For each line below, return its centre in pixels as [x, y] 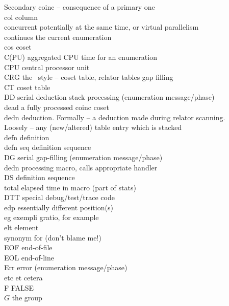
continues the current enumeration [58, 37]
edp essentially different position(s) [59, 207]
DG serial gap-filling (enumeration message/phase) [83, 157]
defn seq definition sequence [48, 147]
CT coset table [27, 87]
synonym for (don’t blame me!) [53, 237]
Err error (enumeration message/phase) [66, 267]
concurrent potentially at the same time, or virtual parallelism [101, 27]
